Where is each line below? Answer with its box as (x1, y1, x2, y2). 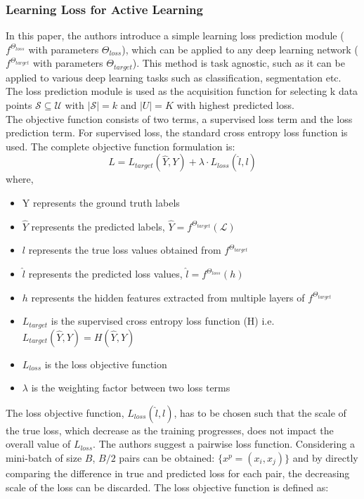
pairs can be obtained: (119, 451, 215, 465)
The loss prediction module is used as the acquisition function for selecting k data (6, 84, 358, 98)
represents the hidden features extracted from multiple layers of (31, 290, 305, 304)
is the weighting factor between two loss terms (31, 380, 230, 395)
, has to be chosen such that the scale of (174, 405, 346, 420)
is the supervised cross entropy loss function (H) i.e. (51, 313, 275, 328)
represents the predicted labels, (31, 219, 165, 233)
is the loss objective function (44, 356, 167, 371)
